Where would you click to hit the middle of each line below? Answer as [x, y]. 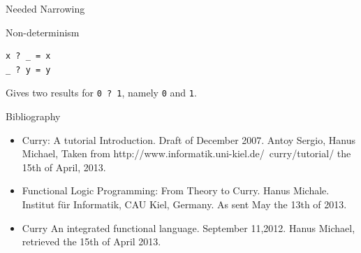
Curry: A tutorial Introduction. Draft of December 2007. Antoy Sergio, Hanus [189, 139]
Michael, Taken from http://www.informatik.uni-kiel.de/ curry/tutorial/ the [186, 153]
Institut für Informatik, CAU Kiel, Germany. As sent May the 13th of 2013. [184, 204]
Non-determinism [43, 32]
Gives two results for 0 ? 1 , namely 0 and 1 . [101, 93]
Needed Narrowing [45, 8]
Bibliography [33, 116]
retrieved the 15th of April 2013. [91, 241]
